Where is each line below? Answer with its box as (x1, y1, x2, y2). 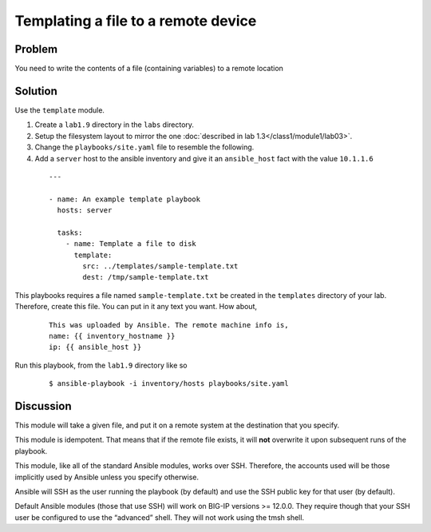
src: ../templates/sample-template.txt (82, 262, 239, 271)
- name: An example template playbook (49, 194, 201, 204)
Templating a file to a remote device (14, 12, 257, 30)
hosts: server (57, 206, 113, 215)
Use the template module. (14, 105, 105, 115)
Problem (14, 42, 58, 56)
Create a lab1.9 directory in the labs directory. (34, 120, 195, 129)
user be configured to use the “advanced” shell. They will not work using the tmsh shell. (14, 512, 305, 522)
